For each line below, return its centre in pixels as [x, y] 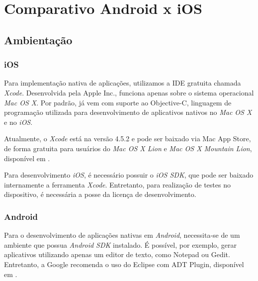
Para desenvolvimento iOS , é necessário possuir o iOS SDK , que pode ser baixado [129, 175]
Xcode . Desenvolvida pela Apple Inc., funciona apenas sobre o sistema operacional [129, 92]
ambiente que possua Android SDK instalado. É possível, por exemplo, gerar [121, 244]
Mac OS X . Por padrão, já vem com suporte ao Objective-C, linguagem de [118, 102]
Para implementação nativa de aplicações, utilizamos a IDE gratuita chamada [123, 83]
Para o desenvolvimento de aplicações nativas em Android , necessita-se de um [122, 235]
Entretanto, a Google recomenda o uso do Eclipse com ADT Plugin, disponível [124, 264]
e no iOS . [18, 122]
